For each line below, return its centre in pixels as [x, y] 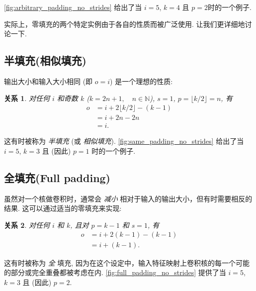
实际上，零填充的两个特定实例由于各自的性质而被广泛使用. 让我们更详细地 [125, 24]
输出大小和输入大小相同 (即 [48, 81]
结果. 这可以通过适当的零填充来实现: [63, 208]
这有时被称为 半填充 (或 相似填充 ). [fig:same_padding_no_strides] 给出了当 [124, 141]
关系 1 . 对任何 [27, 98]
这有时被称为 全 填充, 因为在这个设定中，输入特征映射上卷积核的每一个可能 [127, 262]
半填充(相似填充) [45, 60]
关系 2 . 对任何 [27, 225]
